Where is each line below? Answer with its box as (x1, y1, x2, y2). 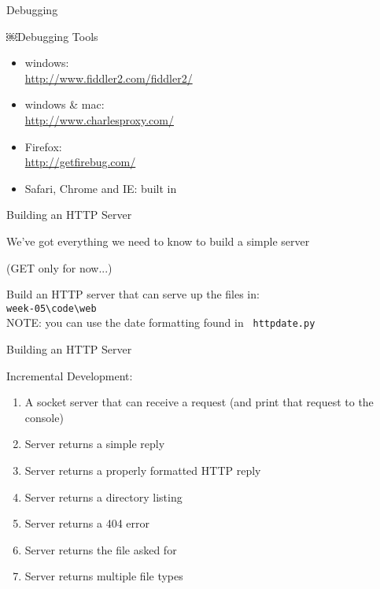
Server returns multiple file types (24, 568, 183, 584)
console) (24, 409, 64, 425)
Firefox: (24, 138, 62, 154)
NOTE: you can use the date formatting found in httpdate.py (6, 314, 315, 331)
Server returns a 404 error (24, 515, 150, 532)
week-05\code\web (6, 302, 97, 314)
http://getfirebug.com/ (24, 154, 136, 170)
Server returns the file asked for (24, 541, 177, 558)
